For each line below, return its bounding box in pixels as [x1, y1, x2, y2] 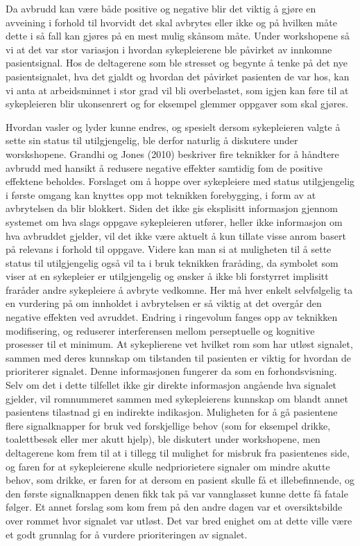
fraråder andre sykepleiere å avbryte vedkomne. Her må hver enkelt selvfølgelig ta [6, 282, 353, 297]
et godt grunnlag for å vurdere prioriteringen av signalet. [6, 527, 248, 541]
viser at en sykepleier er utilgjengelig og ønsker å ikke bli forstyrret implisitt [6, 269, 329, 283]
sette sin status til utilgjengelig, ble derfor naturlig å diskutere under [6, 133, 298, 148]
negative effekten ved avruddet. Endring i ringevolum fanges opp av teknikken [6, 310, 338, 324]
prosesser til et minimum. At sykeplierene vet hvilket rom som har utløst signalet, [6, 337, 353, 351]
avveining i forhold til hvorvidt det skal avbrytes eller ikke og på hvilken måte [6, 15, 337, 29]
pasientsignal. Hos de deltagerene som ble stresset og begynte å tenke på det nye [6, 55, 348, 70]
